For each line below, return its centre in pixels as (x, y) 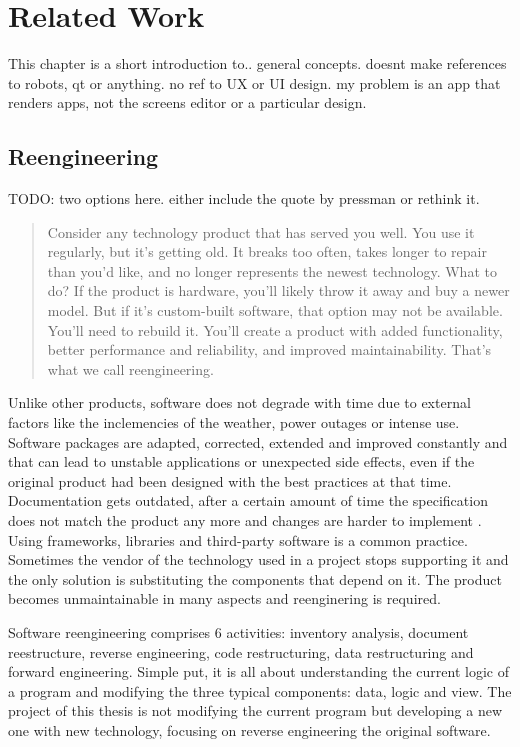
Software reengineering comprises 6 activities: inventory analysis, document (238, 631)
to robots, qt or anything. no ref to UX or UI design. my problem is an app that (254, 82)
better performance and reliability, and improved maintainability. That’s (269, 349)
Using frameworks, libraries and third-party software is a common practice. (238, 539)
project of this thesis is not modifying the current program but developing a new (255, 710)
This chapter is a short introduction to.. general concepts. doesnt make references (257, 63)
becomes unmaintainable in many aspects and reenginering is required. (224, 598)
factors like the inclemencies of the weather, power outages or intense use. (234, 422)
